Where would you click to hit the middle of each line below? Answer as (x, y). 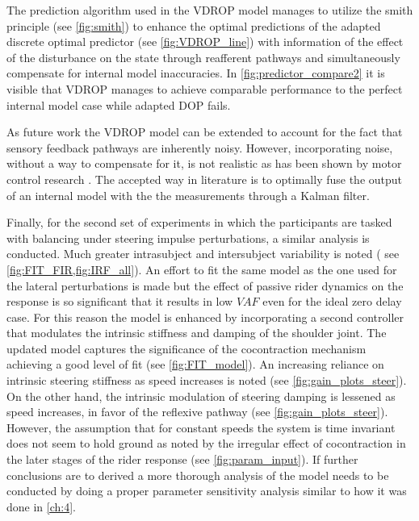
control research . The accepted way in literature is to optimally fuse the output (205, 179)
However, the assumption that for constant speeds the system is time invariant (201, 427)
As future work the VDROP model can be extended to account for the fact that (205, 132)
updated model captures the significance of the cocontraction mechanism (186, 348)
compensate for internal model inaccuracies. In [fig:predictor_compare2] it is (196, 73)
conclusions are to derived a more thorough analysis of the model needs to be (198, 475)
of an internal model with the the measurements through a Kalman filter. (188, 195)
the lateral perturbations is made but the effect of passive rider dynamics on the (205, 285)
